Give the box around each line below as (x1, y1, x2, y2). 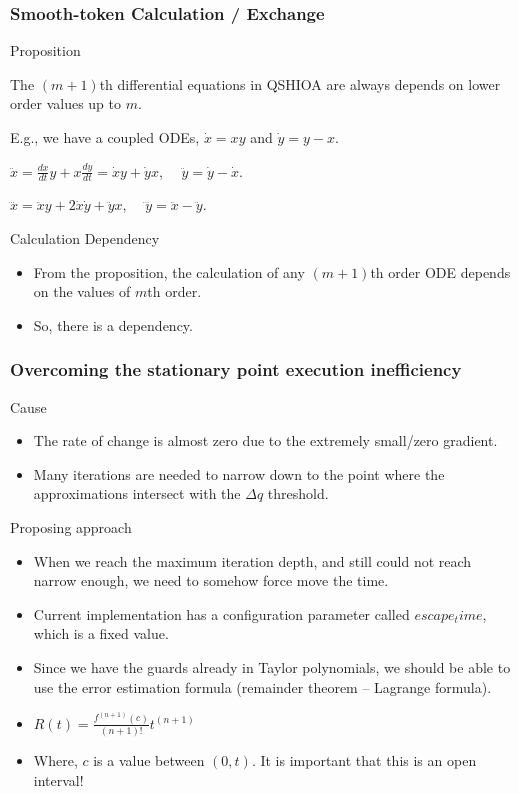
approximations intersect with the (33, 483, 241, 504)
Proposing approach (10, 516, 132, 537)
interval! (33, 769, 84, 790)
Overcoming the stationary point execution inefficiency (10, 357, 462, 382)
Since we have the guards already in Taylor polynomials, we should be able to (33, 656, 511, 677)
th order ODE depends (370, 261, 511, 282)
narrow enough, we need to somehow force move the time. (33, 570, 389, 591)
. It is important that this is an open (251, 750, 477, 771)
